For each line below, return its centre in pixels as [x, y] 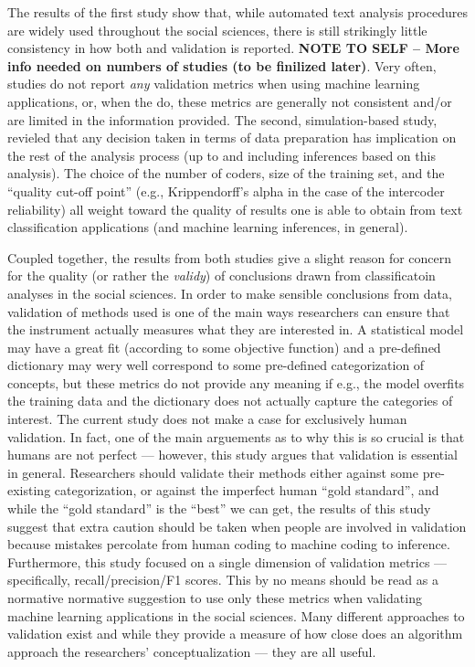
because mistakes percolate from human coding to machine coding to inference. [229, 544]
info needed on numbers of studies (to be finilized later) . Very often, [222, 65]
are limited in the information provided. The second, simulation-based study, [222, 119]
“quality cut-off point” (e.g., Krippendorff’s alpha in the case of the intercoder [226, 191]
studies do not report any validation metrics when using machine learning [214, 84]
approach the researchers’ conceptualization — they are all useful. [192, 651]
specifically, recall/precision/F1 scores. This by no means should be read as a [223, 580]
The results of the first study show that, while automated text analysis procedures [237, 12]
